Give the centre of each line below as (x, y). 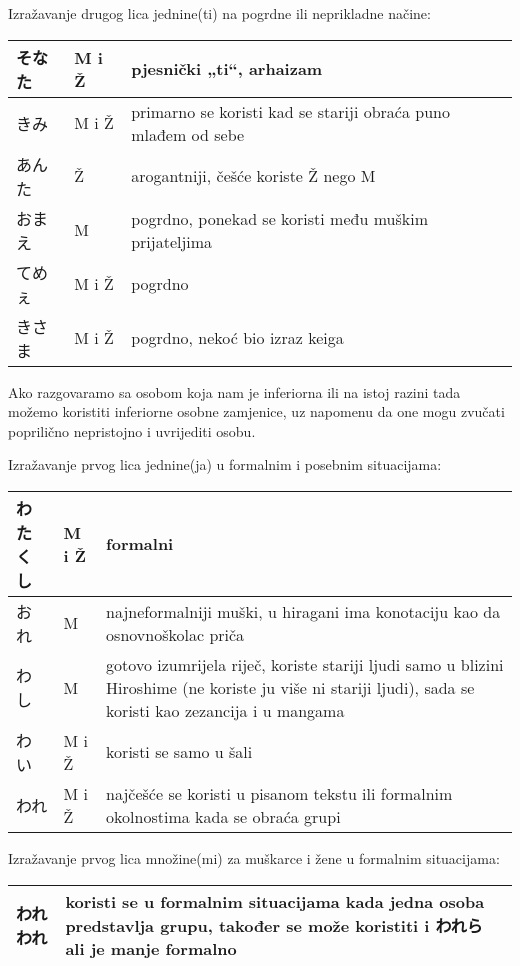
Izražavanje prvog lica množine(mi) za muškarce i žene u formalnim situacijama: (254, 857)
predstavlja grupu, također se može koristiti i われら (274, 925)
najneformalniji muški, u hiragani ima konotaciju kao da (303, 611)
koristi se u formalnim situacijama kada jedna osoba (275, 901)
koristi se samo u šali (179, 752)
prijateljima (172, 241)
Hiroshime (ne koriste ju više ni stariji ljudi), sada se (290, 687)
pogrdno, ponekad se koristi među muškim (279, 218)
